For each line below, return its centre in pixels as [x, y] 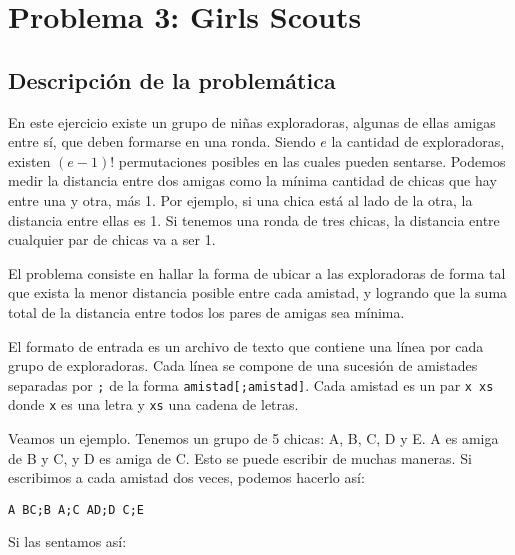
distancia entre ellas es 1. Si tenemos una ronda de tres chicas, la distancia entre [254, 219]
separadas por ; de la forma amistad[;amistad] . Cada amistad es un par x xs [251, 384]
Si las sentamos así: [67, 541]
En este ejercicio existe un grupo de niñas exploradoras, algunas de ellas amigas [252, 121]
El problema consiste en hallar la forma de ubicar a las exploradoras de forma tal [257, 272]
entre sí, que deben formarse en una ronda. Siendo [162, 141]
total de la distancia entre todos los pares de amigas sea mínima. [206, 311]
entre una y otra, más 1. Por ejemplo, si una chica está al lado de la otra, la [240, 199]
